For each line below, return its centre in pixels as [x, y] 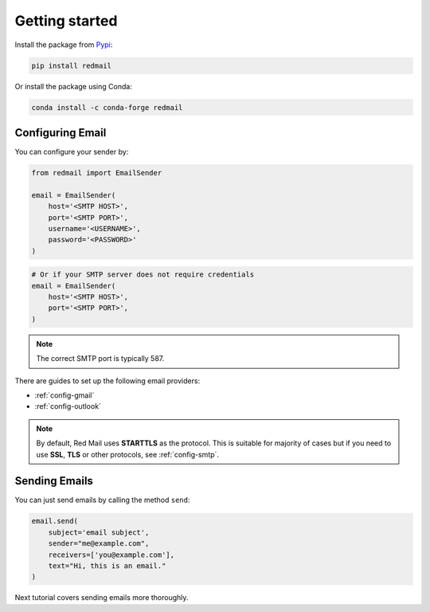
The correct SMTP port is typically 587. [100, 359]
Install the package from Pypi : [64, 45]
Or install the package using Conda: [74, 86]
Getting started [66, 21]
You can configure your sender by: [72, 152]
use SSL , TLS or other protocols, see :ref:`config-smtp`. [127, 454]
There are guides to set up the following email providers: [107, 381]
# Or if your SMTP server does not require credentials [143, 275]
